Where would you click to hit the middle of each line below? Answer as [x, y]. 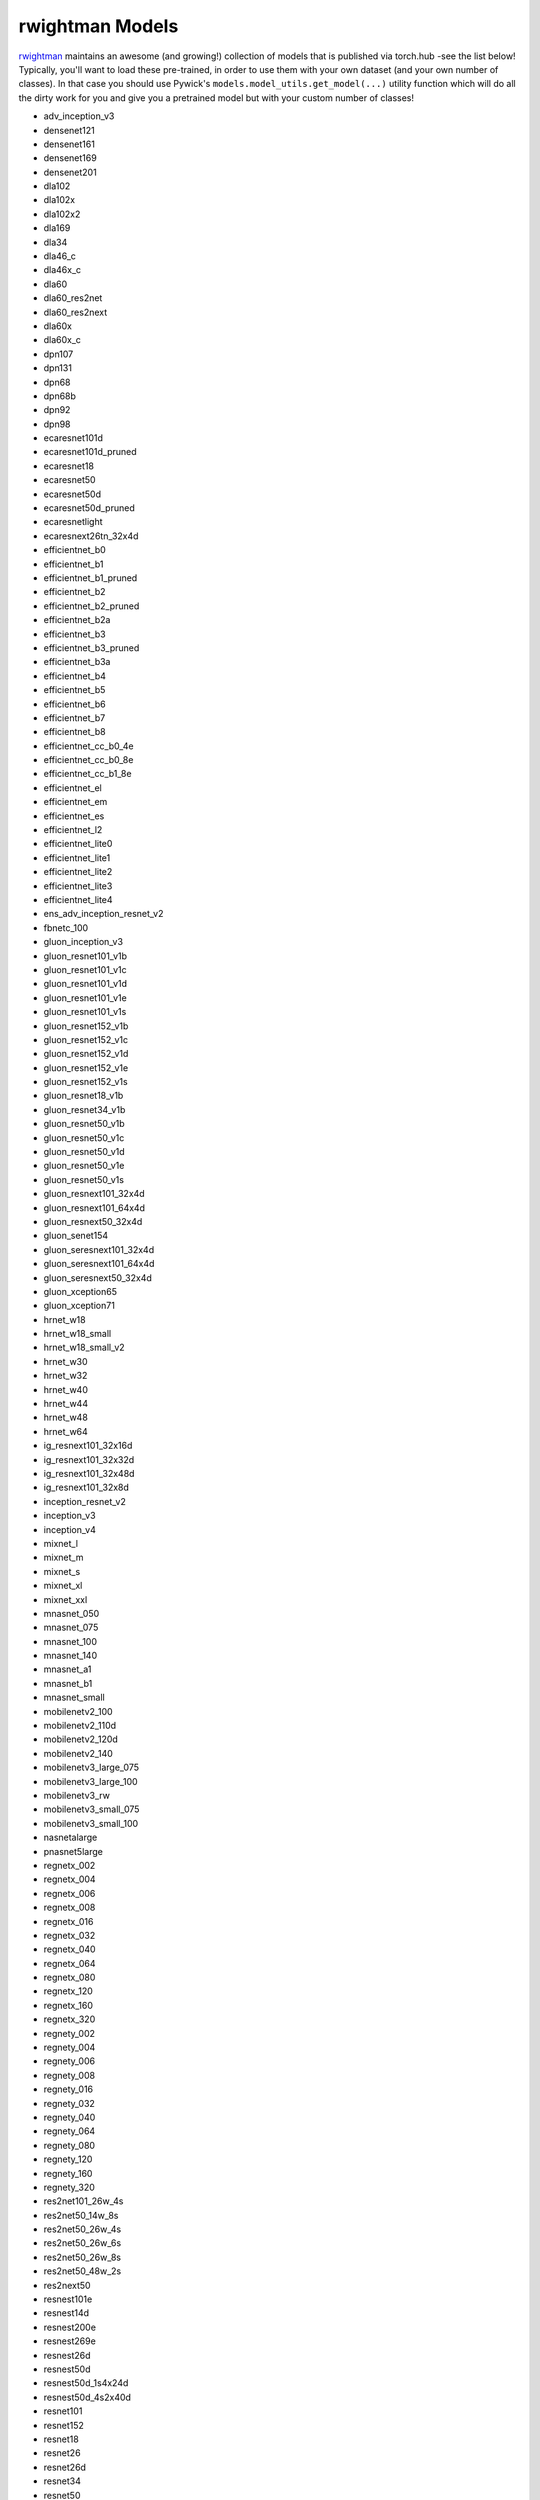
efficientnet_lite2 [78, 872]
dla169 [57, 228]
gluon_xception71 [79, 1306]
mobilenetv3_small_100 [91, 1823]
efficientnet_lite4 [78, 899]
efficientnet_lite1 [77, 857]
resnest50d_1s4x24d [86, 2383]
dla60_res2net [73, 298]
